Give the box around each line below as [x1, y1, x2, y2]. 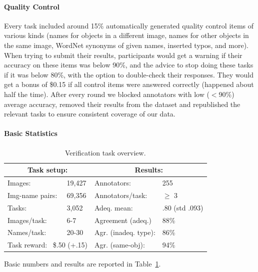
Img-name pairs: [7, 189, 57, 200]
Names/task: [7, 227, 46, 237]
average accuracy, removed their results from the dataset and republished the [4, 98, 240, 109]
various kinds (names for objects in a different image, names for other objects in [4, 30, 249, 40]
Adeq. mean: [94, 202, 133, 212]
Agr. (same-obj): [94, 239, 145, 250]
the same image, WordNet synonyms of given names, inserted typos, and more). [4, 39, 248, 50]
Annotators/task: [94, 189, 147, 200]
